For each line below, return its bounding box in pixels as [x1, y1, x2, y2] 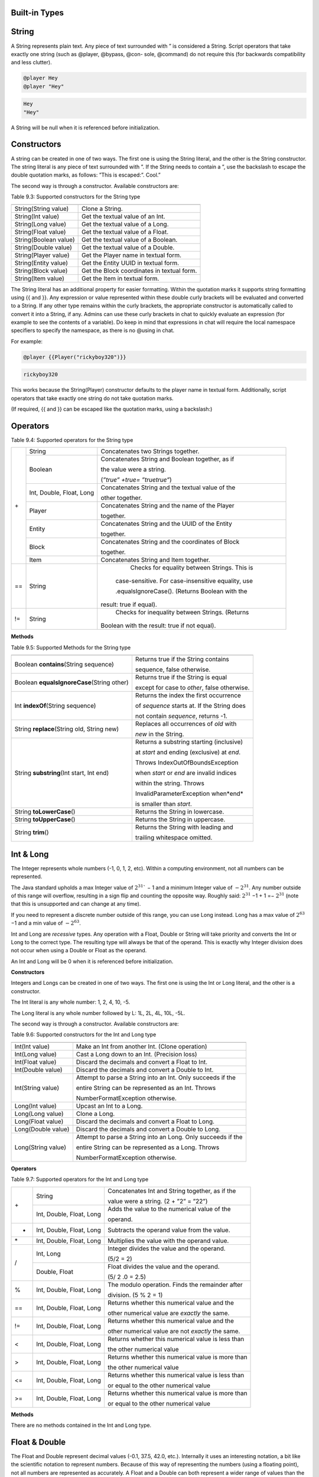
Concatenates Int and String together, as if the [107, 1186, 236, 1195]
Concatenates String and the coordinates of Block [100, 538, 240, 546]
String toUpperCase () [14, 815, 76, 824]
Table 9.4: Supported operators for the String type [11, 437, 134, 444]
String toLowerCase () [14, 808, 76, 816]
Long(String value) [14, 1143, 67, 1151]
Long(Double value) [14, 1125, 70, 1133]
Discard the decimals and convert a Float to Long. [76, 1117, 215, 1125]
